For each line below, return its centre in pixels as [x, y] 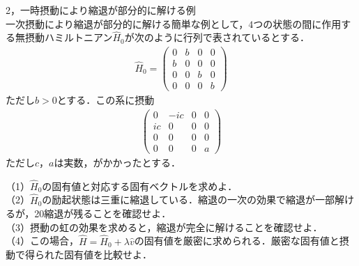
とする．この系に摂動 [106, 100]
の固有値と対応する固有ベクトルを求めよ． [140, 186]
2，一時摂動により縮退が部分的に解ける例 [101, 10]
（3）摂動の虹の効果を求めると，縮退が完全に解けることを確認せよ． [164, 227]
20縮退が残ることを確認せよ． [103, 213]
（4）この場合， [42, 241]
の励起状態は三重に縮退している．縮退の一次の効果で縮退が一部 [188, 199]
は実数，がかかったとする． [117, 163]
